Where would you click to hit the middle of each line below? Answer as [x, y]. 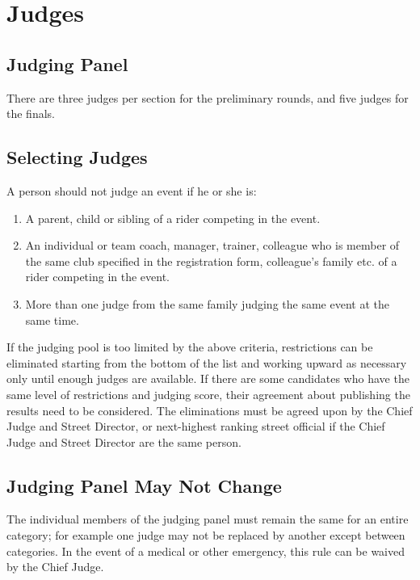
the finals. [31, 113]
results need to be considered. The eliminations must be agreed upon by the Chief [210, 410]
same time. [52, 319]
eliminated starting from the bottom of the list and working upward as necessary [207, 362]
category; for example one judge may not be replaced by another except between [206, 535]
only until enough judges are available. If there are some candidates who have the [208, 378]
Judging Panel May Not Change [144, 485]
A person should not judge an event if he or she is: [132, 190]
